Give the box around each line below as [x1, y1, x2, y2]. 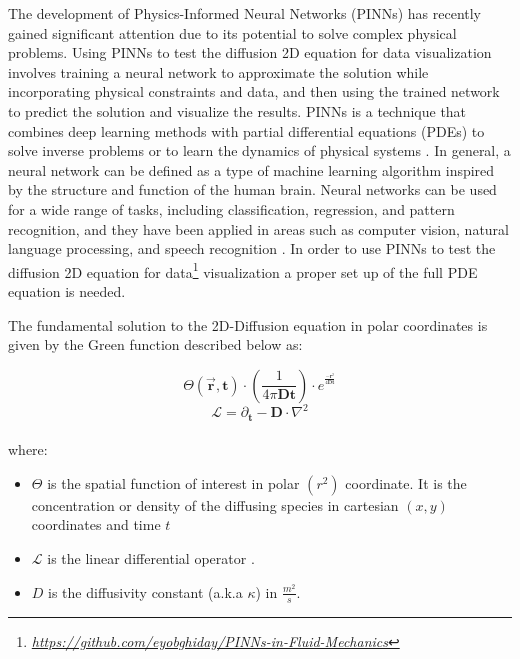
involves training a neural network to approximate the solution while [8, 61, 429, 82]
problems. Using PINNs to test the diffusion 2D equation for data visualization [8, 42, 492, 63]
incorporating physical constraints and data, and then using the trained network [8, 81, 500, 102]
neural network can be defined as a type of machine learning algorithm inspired [8, 159, 495, 180]
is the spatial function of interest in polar [47, 472, 300, 493]
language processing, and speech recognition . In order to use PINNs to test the [8, 238, 496, 259]
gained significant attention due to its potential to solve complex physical [8, 22, 457, 43]
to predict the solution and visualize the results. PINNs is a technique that [8, 100, 467, 121]
